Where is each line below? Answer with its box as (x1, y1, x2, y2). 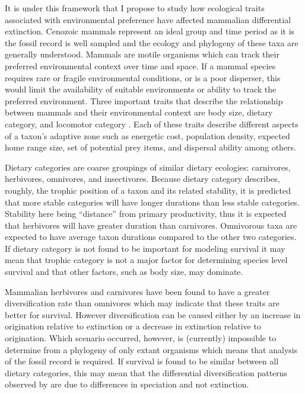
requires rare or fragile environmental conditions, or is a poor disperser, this (5, 71, 281, 84)
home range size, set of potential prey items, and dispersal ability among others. (5, 141, 296, 153)
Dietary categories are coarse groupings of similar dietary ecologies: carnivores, (5, 161, 291, 173)
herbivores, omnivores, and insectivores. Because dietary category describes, (5, 172, 280, 185)
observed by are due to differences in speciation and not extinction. (5, 378, 249, 390)
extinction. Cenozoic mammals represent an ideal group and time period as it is (5, 25, 295, 37)
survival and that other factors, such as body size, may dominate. (5, 265, 243, 278)
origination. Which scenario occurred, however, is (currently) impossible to (5, 332, 277, 344)
